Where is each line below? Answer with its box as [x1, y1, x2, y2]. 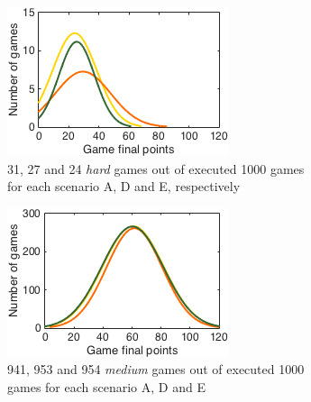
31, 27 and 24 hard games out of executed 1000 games [7, 159, 305, 178]
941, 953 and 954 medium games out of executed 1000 [7, 360, 305, 379]
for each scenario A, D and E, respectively [7, 177, 241, 196]
